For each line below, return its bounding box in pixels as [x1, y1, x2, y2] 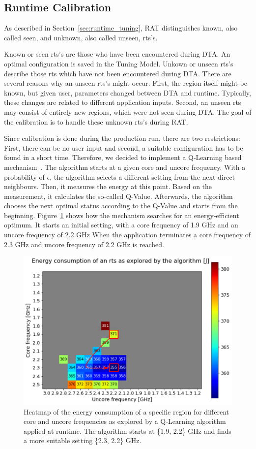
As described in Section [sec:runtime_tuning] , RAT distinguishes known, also [4, 23, 238, 33]
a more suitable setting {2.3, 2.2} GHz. [24, 435, 142, 446]
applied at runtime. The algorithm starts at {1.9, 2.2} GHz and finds [24, 425, 231, 436]
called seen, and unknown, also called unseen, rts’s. [4, 32, 158, 42]
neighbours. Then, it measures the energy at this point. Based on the [4, 181, 212, 192]
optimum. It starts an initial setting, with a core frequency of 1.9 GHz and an [4, 220, 238, 230]
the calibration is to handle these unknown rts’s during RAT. [4, 116, 188, 127]
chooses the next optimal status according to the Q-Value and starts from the [4, 200, 238, 211]
